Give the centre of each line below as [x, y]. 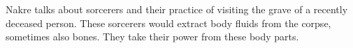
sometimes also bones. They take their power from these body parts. [152, 37]
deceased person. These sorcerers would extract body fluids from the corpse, [168, 23]
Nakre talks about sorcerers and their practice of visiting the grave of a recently [177, 9]
